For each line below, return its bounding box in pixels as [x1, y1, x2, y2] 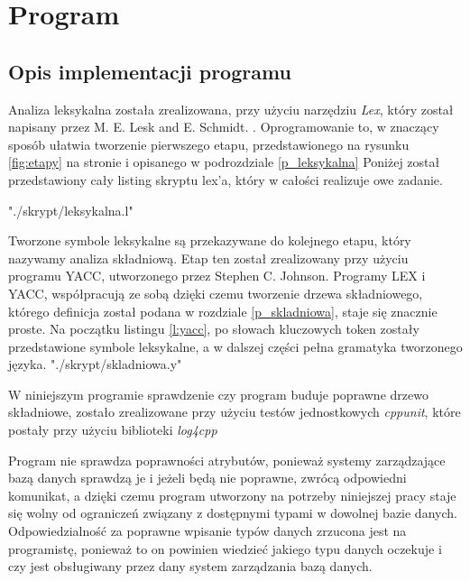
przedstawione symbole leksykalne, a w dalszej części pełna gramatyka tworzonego [8, 337, 463, 355]
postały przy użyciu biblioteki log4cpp [8, 420, 217, 439]
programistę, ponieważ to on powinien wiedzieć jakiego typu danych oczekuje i [8, 539, 442, 558]
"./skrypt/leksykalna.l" [8, 200, 134, 219]
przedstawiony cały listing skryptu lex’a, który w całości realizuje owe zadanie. [8, 170, 443, 189]
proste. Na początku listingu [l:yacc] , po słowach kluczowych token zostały [8, 319, 419, 338]
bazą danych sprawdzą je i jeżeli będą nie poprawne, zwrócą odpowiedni [8, 468, 407, 487]
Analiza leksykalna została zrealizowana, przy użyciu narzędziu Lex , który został [8, 99, 454, 118]
